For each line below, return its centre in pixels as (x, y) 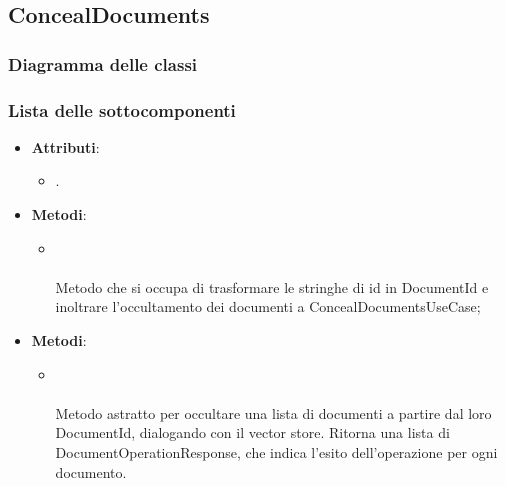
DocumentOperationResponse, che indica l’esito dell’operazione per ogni (276, 451)
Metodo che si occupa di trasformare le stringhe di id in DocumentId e (272, 286)
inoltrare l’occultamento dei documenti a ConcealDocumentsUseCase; (268, 306)
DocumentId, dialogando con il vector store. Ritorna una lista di (252, 432)
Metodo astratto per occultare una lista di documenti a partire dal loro (273, 412)
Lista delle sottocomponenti (122, 109)
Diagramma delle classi (103, 63)
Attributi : (65, 146)
